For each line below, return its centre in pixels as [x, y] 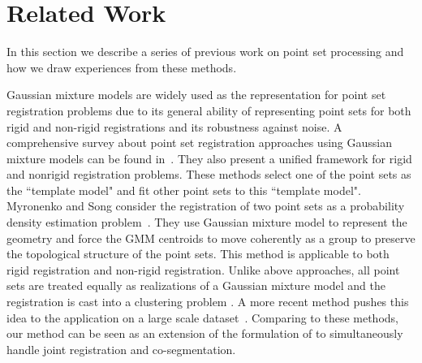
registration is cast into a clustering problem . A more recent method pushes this [208, 302]
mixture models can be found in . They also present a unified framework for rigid [209, 158]
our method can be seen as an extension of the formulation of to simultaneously [205, 333]
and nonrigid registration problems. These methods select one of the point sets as [209, 174]
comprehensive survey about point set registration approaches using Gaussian [199, 143]
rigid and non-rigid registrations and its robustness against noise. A [174, 126]
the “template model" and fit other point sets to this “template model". [184, 190]
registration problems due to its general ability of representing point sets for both [209, 110]
